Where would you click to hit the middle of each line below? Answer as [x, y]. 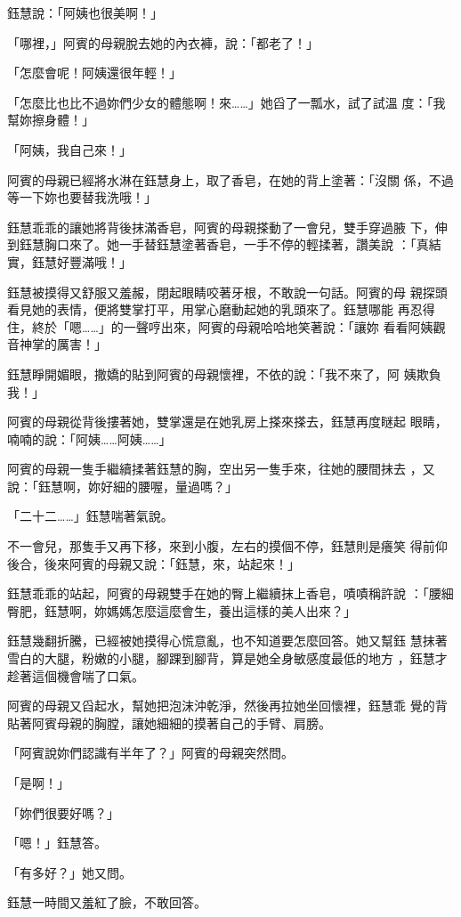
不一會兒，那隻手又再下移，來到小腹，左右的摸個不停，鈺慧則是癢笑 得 [215, 546]
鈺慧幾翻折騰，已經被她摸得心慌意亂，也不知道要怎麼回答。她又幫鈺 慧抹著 [227, 641]
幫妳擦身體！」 [51, 120]
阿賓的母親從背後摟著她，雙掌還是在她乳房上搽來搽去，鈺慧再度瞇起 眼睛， [227, 422]
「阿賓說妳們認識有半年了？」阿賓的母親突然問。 [150, 753]
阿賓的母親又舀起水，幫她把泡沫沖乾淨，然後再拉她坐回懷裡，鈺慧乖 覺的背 [227, 706]
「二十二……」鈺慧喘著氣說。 [90, 516]
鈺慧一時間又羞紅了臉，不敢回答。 [107, 902]
